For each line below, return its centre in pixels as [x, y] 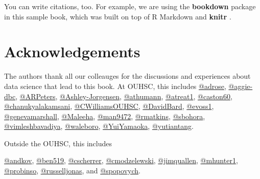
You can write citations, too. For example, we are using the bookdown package [130, 6]
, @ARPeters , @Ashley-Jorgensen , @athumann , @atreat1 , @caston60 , [124, 96]
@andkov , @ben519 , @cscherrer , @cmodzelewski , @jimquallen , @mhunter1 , [121, 160]
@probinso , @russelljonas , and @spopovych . [72, 171]
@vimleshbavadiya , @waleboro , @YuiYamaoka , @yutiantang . [99, 126]
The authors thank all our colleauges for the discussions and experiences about [127, 76]
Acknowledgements [72, 51]
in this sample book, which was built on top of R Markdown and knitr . [118, 16]
